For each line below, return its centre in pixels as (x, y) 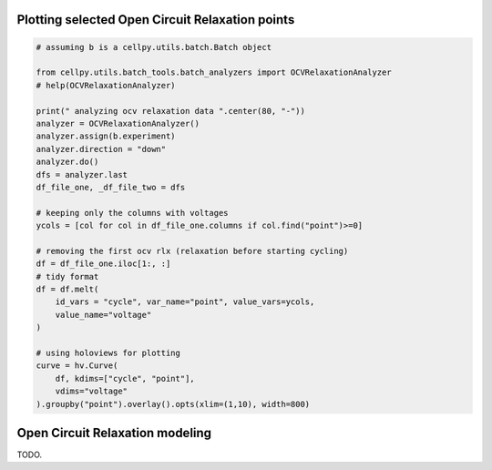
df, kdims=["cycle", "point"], (125, 378)
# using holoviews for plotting (108, 352)
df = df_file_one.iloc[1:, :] (103, 264)
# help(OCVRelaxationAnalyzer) (106, 85)
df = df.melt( (67, 290)
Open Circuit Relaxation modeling (114, 433)
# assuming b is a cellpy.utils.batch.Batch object (154, 47)
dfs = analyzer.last (82, 174)
